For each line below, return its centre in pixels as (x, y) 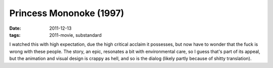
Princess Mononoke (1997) (67, 13)
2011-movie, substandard (76, 35)
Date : (15, 28)
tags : (15, 35)
